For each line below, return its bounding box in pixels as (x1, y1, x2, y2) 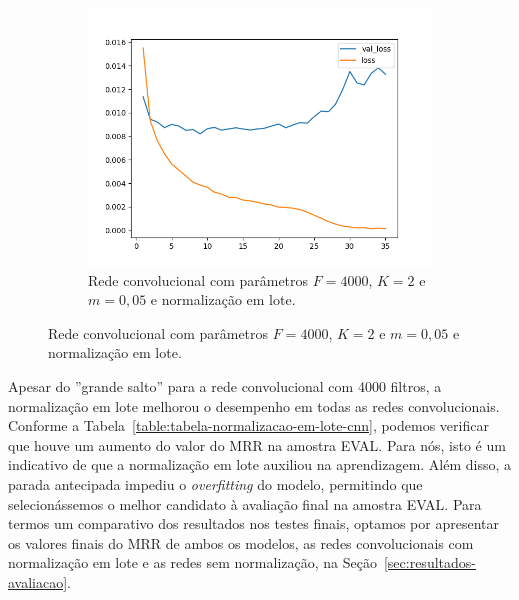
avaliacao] (8, 571, 68, 592)
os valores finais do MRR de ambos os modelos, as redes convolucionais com (8, 532, 474, 553)
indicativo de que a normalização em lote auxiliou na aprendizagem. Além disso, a (8, 454, 512, 475)
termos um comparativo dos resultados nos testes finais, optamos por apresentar (8, 513, 499, 534)
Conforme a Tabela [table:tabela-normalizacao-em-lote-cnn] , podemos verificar (8, 415, 489, 436)
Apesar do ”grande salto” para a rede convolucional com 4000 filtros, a (8, 375, 442, 396)
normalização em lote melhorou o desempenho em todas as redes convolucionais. (8, 395, 500, 416)
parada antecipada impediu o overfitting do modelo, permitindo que (8, 473, 423, 494)
